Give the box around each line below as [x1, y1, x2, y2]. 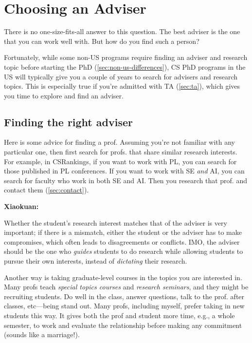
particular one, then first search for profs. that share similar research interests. [4, 147, 237, 157]
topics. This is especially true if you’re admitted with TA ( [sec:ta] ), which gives [4, 81, 240, 91]
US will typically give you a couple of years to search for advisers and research [4, 71, 238, 81]
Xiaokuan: [4, 201, 39, 211]
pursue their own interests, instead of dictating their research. [4, 256, 187, 266]
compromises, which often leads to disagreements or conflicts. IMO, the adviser [4, 236, 240, 247]
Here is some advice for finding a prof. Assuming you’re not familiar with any [4, 137, 235, 147]
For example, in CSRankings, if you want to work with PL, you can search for [4, 156, 237, 166]
